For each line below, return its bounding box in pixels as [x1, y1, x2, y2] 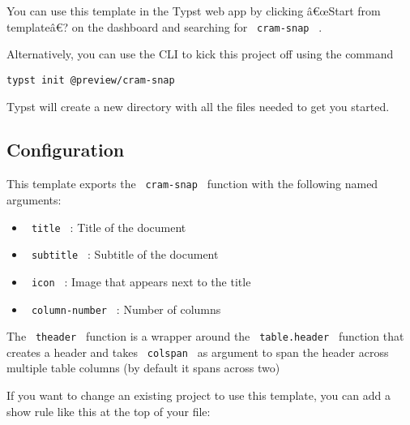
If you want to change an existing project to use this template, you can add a [6, 387, 391, 404]
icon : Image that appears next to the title [31, 273, 251, 290]
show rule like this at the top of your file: [6, 402, 211, 419]
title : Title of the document [31, 218, 186, 235]
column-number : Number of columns [31, 300, 221, 317]
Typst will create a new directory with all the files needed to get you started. [6, 97, 390, 114]
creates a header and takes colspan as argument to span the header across [6, 343, 389, 360]
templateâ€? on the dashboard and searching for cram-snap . [6, 18, 322, 35]
